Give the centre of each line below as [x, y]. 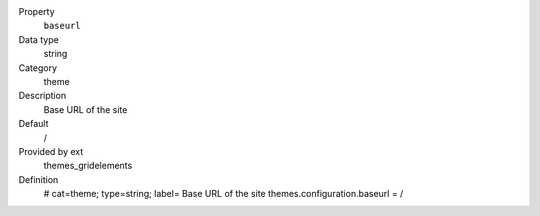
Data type [38, 39]
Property [36, 11]
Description [42, 96]
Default [33, 124]
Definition [38, 179]
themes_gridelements [88, 166]
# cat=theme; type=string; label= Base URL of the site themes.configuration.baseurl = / [223, 194]
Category [38, 67]
